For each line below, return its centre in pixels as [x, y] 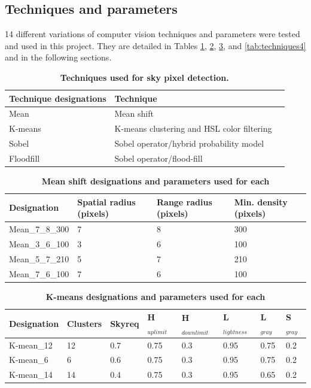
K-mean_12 [31, 345]
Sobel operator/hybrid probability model [189, 143]
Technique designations [58, 98]
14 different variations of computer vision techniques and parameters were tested [153, 34]
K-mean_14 [31, 375]
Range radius [184, 201]
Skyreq [125, 323]
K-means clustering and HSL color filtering [193, 128]
